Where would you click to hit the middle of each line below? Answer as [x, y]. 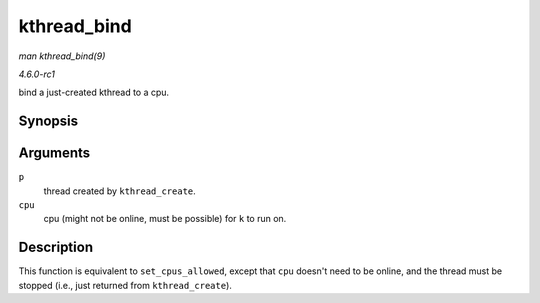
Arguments [54, 153]
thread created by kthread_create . [120, 191]
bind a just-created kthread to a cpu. [94, 92]
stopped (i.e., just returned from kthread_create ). [125, 285]
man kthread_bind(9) [62, 56]
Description [56, 247]
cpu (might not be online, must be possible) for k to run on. [165, 219]
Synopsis [48, 121]
